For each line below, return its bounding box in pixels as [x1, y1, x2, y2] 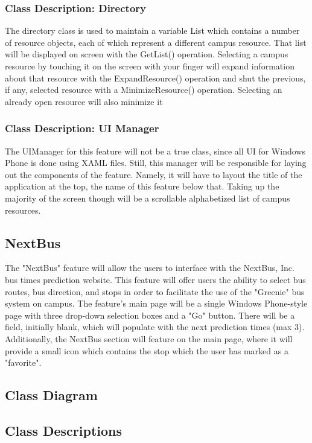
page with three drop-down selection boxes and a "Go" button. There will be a [5, 308, 295, 321]
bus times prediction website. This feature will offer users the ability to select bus [5, 273, 306, 285]
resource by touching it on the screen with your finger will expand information [5, 60, 294, 72]
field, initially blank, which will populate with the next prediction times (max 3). [5, 320, 305, 333]
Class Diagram [5, 386, 98, 404]
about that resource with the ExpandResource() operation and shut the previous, [5, 71, 306, 84]
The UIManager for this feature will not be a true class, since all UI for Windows [5, 144, 305, 157]
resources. [5, 203, 41, 216]
